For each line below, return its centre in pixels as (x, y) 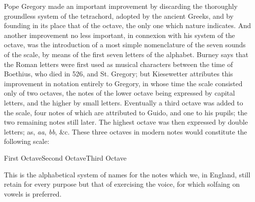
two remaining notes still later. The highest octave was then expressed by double (126, 122)
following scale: (27, 141)
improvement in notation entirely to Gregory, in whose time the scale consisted (123, 83)
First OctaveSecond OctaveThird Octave (65, 157)
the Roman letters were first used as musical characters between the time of (118, 64)
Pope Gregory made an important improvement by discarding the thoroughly (121, 6)
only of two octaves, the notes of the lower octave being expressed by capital (120, 93)
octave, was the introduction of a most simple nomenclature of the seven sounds (125, 45)
